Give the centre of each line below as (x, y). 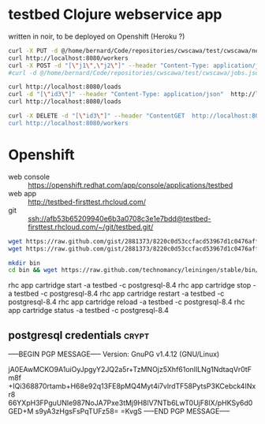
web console (29, 177)
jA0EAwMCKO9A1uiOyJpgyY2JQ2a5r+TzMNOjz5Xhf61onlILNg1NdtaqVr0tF (130, 370)
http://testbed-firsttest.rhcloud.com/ (87, 202)
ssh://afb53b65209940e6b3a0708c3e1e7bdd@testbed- (119, 218)
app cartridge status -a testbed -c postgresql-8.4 (89, 311)
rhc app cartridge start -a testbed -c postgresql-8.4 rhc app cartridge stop (130, 285)
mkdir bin (24, 263)
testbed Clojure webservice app (115, 15)
